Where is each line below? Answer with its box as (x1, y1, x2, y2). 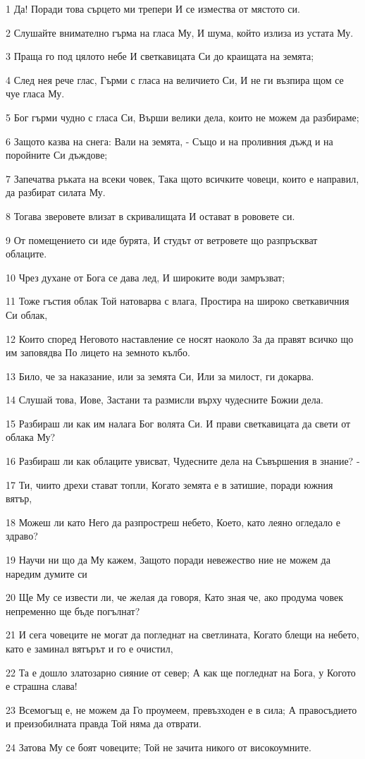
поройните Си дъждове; (6, 147, 108, 162)
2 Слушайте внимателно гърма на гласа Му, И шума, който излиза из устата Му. (6, 25, 354, 40)
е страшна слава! (6, 679, 78, 693)
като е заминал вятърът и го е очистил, (6, 641, 173, 655)
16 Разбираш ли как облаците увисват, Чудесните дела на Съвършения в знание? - (6, 454, 360, 468)
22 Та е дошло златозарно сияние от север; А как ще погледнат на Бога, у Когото (6, 664, 356, 679)
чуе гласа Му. (6, 86, 65, 101)
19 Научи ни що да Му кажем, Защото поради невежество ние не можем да (6, 552, 330, 567)
